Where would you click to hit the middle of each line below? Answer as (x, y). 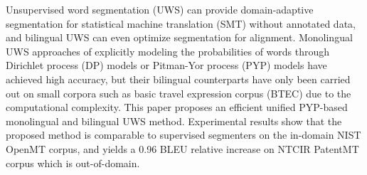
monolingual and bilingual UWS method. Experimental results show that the (174, 121)
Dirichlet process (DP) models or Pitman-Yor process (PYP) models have (166, 65)
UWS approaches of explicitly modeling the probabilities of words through (168, 51)
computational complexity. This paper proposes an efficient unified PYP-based (177, 107)
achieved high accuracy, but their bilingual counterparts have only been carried (178, 79)
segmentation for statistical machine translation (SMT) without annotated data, (181, 23)
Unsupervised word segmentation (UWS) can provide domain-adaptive (160, 9)
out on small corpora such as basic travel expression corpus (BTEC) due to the (179, 93)
